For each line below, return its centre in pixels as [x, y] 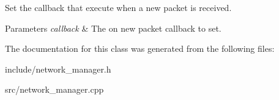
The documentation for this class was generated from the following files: [140, 48]
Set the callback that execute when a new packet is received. [118, 7]
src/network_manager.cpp [54, 89]
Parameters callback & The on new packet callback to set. [113, 28]
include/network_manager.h [58, 69]
